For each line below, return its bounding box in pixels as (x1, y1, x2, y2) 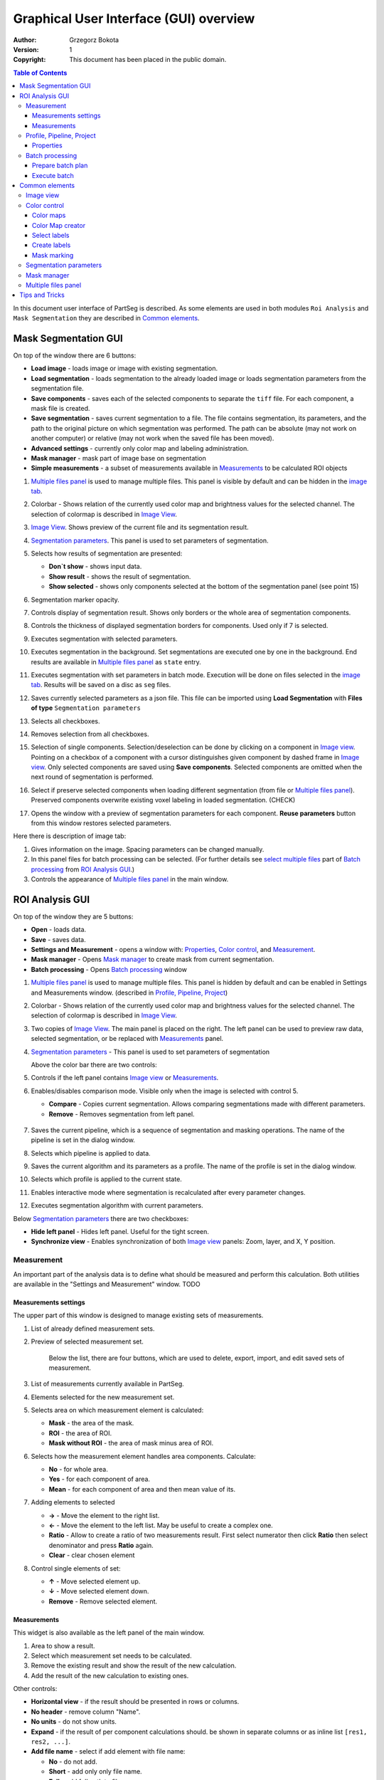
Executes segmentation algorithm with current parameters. (31, 1201, 203, 1210)
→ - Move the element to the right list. (48, 1511, 160, 1519)
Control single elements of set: (31, 1564, 121, 1573)
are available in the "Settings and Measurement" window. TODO (13, 1279, 201, 1288)
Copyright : (13, 56, 46, 64)
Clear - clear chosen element (48, 1551, 135, 1559)
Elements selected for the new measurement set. (31, 1393, 175, 1401)
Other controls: (13, 1685, 58, 1693)
